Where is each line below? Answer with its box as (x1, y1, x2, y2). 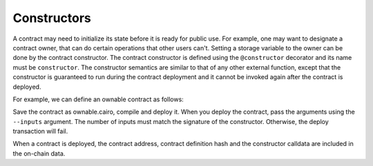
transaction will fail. (12, 127, 68, 136)
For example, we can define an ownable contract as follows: (12, 95, 184, 103)
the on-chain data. (12, 149, 66, 158)
